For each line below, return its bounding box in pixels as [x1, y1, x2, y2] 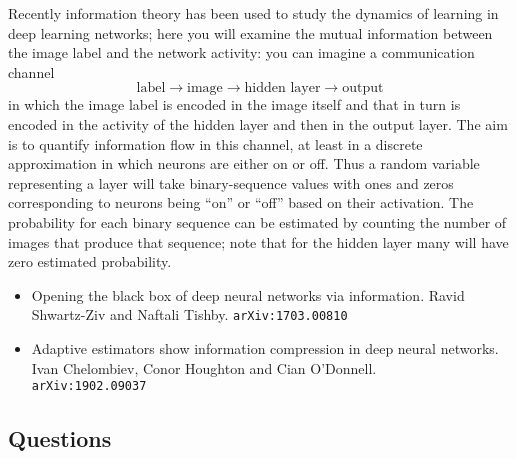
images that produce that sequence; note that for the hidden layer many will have [8, 231, 509, 252]
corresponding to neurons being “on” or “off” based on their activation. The [8, 192, 474, 213]
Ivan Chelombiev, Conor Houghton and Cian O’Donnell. [31, 357, 377, 378]
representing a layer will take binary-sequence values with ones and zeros [8, 172, 454, 193]
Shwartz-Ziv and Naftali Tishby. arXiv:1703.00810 [31, 304, 348, 325]
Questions [8, 423, 112, 454]
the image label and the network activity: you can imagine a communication [8, 42, 475, 63]
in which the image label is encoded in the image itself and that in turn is [8, 94, 461, 115]
